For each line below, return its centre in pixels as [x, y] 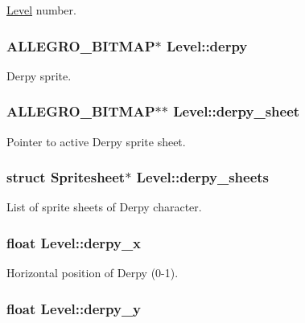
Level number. [41, 10]
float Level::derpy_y [74, 308]
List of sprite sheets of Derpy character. [104, 207]
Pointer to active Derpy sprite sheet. [96, 141]
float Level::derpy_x [74, 242]
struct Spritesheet [66, 177]
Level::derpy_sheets [203, 177]
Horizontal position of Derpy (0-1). [93, 273]
